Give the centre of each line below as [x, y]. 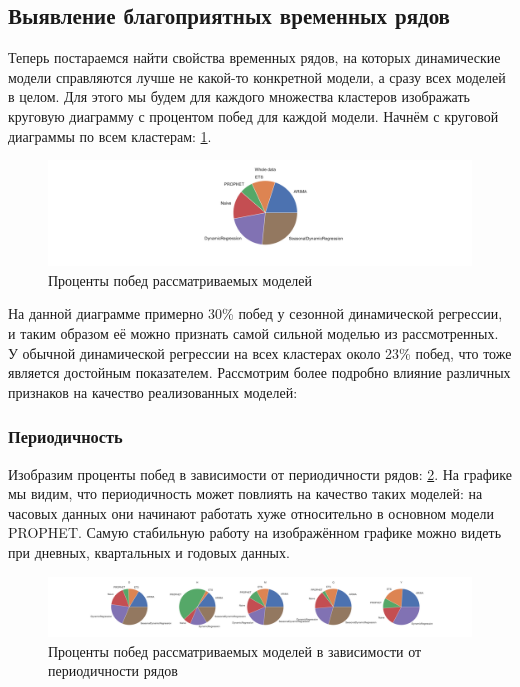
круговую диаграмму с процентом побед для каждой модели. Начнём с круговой [253, 115]
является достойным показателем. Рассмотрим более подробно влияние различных [259, 372]
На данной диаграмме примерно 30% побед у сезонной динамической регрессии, [255, 313]
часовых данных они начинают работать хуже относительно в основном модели [251, 512]
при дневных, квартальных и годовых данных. [149, 551]
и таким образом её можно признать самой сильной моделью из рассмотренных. [253, 332]
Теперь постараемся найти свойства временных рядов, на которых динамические [254, 57]
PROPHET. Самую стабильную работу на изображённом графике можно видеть [255, 532]
